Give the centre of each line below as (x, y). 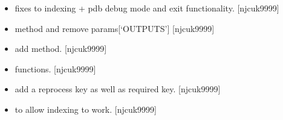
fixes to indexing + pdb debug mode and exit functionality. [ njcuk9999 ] (147, 8)
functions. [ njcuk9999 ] (55, 68)
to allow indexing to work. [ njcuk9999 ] (86, 109)
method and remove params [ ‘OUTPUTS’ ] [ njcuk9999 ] (115, 28)
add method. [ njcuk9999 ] (61, 49)
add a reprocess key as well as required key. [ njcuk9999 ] (118, 89)
